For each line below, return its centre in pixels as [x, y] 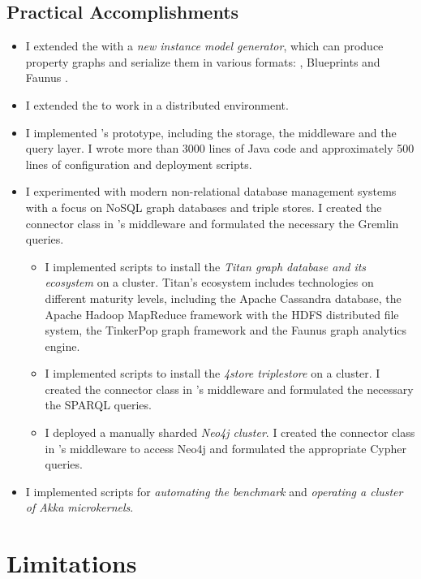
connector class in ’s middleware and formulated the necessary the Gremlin [212, 223]
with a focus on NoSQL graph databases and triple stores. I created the [204, 207]
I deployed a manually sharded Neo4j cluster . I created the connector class [230, 432]
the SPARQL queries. [98, 405]
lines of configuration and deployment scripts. [139, 164]
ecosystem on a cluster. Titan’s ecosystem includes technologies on [209, 282]
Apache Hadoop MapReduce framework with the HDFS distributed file [222, 314]
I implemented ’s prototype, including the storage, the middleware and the [211, 132]
